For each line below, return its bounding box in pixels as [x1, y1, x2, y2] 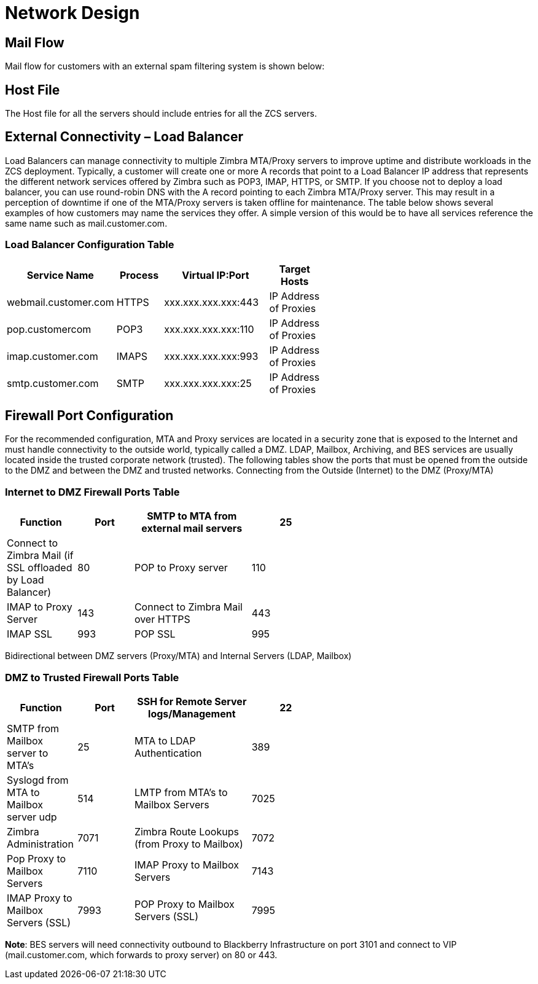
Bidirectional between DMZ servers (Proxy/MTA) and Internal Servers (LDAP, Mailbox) [5, 650, 352, 662]
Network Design [5, 2, 140, 23]
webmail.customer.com [7, 295, 114, 308]
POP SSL [134, 628, 176, 641]
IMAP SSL [7, 628, 53, 641]
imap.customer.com [7, 349, 98, 362]
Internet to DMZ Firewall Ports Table [5, 485, 180, 498]
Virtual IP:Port [182, 268, 249, 281]
